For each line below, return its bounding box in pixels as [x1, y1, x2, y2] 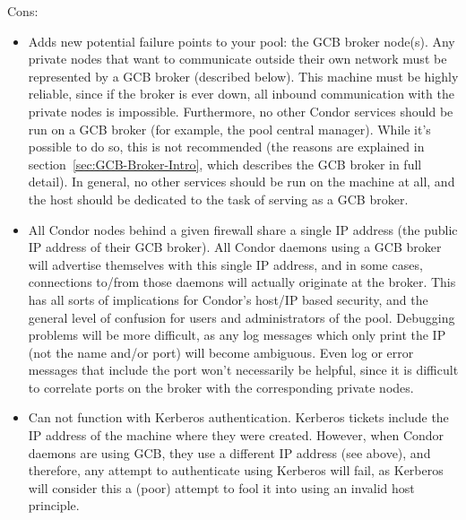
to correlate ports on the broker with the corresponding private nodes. [28, 377, 414, 396]
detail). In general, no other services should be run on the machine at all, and [28, 172, 455, 191]
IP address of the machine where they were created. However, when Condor [28, 426, 444, 445]
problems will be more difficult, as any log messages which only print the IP [28, 325, 446, 344]
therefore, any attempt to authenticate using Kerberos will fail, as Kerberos [28, 461, 444, 480]
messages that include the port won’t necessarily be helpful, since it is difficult [28, 360, 459, 379]
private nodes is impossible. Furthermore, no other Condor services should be [28, 101, 453, 120]
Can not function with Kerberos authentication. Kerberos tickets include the [28, 408, 449, 427]
